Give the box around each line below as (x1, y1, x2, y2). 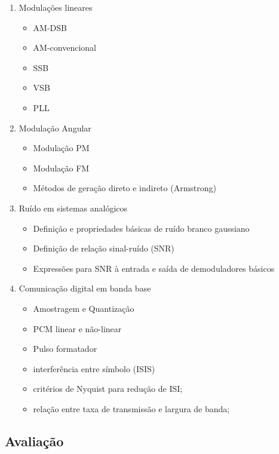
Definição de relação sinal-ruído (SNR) (33, 242, 174, 254)
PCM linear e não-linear (33, 322, 122, 335)
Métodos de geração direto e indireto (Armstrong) (33, 182, 216, 194)
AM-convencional (33, 41, 96, 54)
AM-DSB (33, 21, 67, 33)
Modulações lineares (19, 1, 93, 13)
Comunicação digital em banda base (19, 282, 151, 295)
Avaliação (5, 431, 64, 450)
